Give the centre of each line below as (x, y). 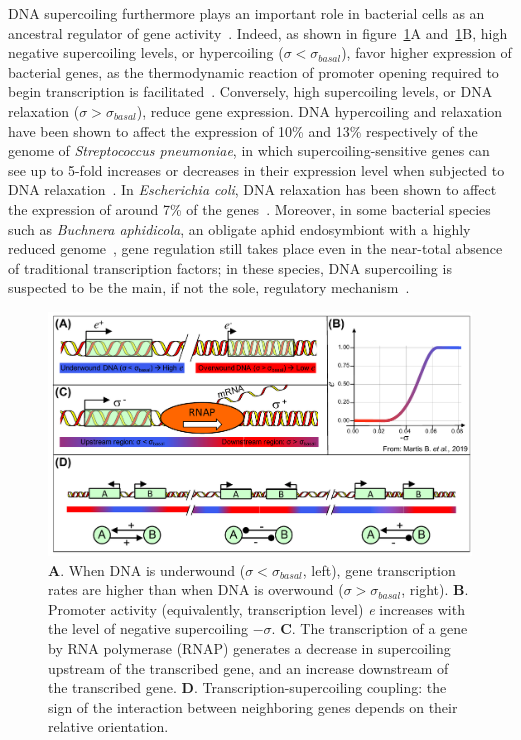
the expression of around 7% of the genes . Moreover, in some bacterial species (249, 208)
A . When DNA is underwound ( (147, 569)
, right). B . (435, 589)
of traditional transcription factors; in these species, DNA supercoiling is (230, 267)
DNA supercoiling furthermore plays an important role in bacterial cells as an (246, 13)
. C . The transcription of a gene (369, 628)
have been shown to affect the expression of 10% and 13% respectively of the (243, 130)
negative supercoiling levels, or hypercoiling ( (146, 52)
